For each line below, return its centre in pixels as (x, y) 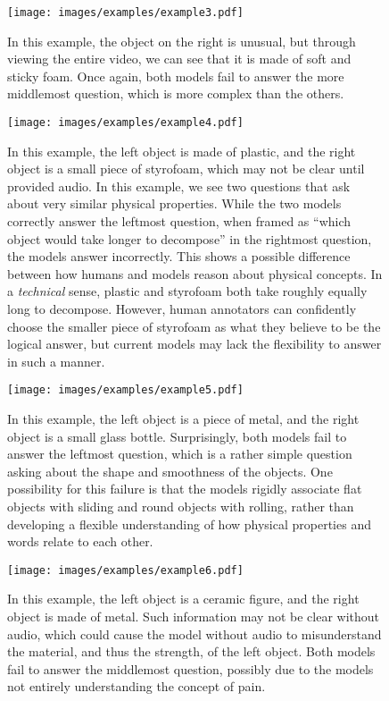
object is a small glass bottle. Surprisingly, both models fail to (177, 436)
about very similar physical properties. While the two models (174, 203)
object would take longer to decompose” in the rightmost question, (190, 238)
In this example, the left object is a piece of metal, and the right (183, 419)
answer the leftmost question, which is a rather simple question (180, 454)
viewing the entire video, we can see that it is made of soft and (179, 59)
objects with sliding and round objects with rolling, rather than (181, 507)
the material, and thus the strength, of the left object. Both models (191, 651)
